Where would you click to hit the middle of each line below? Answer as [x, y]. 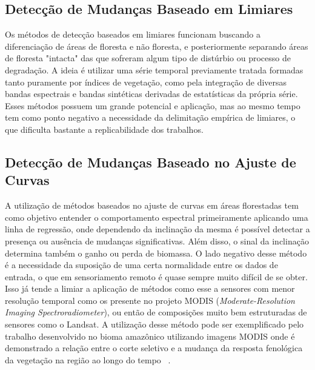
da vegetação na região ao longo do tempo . [88, 359]
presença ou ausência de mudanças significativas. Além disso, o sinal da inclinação [157, 240]
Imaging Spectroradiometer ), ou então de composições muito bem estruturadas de [156, 312]
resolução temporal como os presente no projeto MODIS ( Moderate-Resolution [150, 300]
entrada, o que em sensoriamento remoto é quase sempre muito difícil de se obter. [156, 276]
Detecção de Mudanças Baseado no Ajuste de [151, 162]
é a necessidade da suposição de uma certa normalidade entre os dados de [141, 265]
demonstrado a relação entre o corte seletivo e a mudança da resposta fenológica [154, 348]
